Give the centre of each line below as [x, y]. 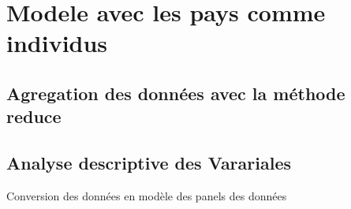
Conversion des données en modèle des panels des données [147, 195]
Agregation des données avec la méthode [176, 93]
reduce [34, 116]
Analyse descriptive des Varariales [149, 163]
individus [57, 43]
